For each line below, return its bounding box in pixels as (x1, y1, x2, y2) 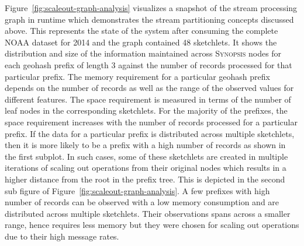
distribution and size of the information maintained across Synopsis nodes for (5, 47, 282, 59)
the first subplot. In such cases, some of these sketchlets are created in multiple (5, 150, 288, 162)
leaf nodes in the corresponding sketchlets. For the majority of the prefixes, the (5, 104, 288, 117)
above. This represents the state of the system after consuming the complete (5, 24, 278, 37)
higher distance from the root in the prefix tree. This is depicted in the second (5, 173, 285, 185)
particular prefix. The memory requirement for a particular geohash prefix (5, 70, 270, 82)
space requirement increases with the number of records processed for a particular (5, 115, 298, 128)
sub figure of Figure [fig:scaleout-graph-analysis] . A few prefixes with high (5, 184, 270, 196)
